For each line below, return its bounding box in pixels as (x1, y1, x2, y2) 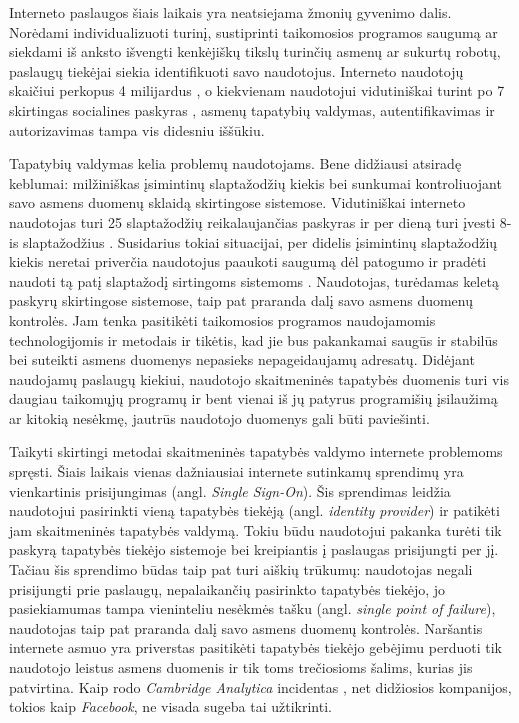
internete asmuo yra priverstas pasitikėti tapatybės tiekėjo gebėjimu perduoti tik (9, 637, 502, 658)
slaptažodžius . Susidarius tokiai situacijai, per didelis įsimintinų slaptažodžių (23, 231, 498, 252)
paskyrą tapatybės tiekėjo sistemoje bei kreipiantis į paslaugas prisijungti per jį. (9, 539, 499, 560)
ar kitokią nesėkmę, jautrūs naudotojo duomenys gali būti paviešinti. (9, 407, 430, 428)
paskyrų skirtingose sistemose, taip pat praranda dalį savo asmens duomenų (9, 290, 474, 311)
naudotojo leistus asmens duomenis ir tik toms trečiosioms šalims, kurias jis (9, 657, 473, 677)
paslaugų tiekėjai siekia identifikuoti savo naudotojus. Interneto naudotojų (9, 60, 464, 81)
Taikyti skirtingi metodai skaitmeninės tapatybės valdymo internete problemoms (9, 441, 503, 462)
